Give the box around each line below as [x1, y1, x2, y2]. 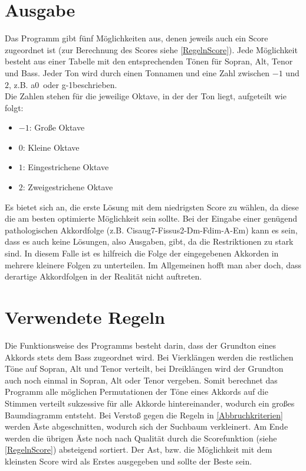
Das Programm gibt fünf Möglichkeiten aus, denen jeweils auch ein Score [5, 32, 268, 44]
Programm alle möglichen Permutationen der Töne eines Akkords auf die [5, 385, 268, 398]
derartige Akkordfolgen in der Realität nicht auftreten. [5, 270, 202, 282]
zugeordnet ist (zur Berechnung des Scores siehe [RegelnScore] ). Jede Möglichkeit [5, 43, 298, 56]
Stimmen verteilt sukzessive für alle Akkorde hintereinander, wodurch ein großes [5, 397, 295, 409]
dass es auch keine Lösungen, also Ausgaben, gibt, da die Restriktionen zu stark [5, 235, 294, 248]
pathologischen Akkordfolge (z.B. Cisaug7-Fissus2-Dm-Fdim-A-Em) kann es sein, [5, 223, 298, 236]
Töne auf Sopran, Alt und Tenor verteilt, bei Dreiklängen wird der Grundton [5, 362, 284, 375]
